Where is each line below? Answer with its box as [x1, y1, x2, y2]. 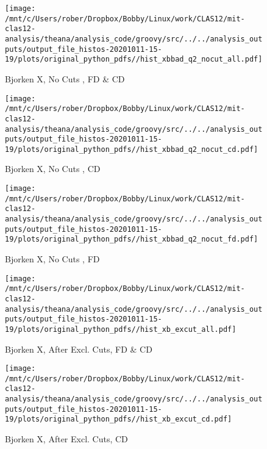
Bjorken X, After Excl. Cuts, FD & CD [5, 342, 152, 355]
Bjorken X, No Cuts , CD [5, 162, 101, 175]
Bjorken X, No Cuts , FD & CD [5, 72, 125, 85]
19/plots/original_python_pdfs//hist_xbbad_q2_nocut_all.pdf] [5, 55, 263, 64]
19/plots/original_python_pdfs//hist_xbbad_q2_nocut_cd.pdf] [5, 145, 258, 154]
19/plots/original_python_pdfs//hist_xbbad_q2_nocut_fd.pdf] [5, 235, 258, 244]
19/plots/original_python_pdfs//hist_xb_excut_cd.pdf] [5, 415, 232, 424]
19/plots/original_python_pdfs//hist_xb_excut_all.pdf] [5, 325, 237, 334]
